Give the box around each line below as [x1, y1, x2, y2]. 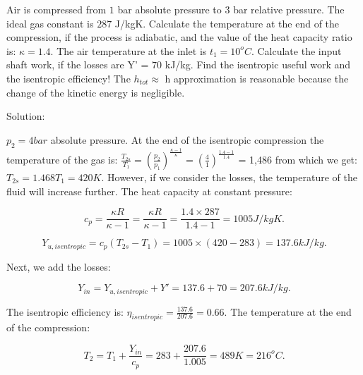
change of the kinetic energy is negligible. [6, 85, 185, 99]
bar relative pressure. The [233, 2, 345, 16]
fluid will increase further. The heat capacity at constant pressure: [6, 183, 292, 198]
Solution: [6, 109, 45, 123]
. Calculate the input [251, 43, 342, 58]
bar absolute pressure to [117, 2, 222, 16]
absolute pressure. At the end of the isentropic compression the [50, 132, 324, 147]
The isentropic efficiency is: [6, 304, 124, 319]
